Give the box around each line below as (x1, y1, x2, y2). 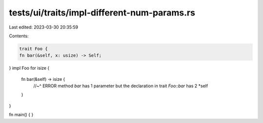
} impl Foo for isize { (9, 65, 50, 71)
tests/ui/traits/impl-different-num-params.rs (9, 7, 195, 18)
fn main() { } (9, 112, 34, 118)
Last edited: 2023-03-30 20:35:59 (9, 24, 78, 30)
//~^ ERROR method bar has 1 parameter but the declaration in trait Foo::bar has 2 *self (33, 83, 208, 89)
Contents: (9, 33, 29, 39)
